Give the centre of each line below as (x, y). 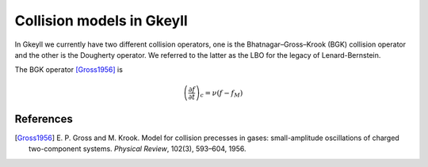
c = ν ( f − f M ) (222, 93)
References (44, 119)
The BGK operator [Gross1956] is (69, 70)
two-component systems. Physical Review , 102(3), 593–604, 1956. (138, 149)
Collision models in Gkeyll (101, 21)
